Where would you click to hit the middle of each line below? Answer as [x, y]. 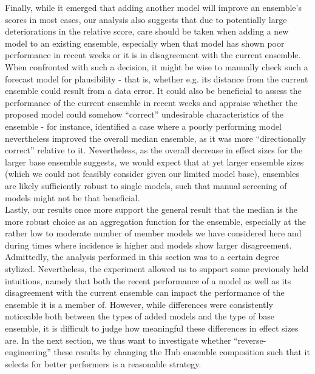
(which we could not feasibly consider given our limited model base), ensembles [152, 174]
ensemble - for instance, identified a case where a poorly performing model [143, 126]
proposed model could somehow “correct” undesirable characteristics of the [144, 114]
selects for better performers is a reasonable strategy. [103, 363]
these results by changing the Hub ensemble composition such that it [182, 352]
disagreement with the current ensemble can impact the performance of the [145, 292]
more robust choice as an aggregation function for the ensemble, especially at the [155, 221]
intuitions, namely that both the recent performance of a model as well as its [148, 280]
